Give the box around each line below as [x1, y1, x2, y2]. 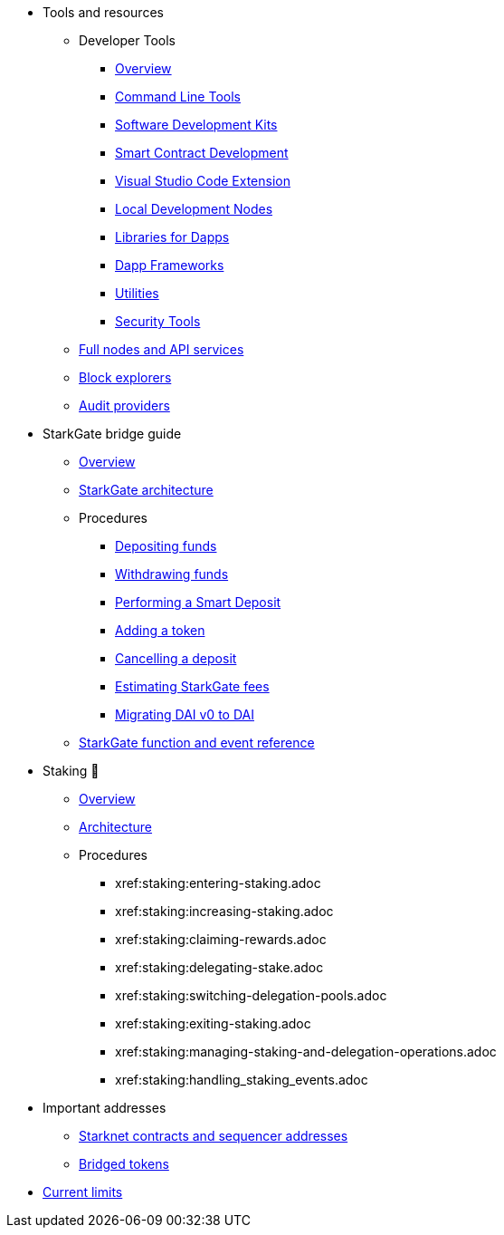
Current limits [43, 1184, 123, 1200]
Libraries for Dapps [115, 229, 230, 245]
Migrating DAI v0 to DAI [115, 707, 254, 722]
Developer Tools [79, 33, 176, 48]
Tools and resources [43, 5, 164, 20]
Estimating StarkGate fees [115, 679, 270, 694]
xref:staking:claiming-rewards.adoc [115, 931, 327, 947]
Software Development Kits [115, 117, 278, 132]
